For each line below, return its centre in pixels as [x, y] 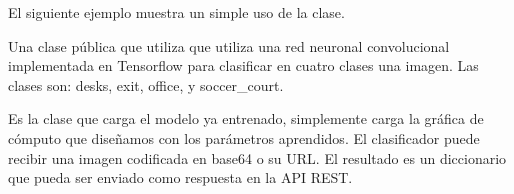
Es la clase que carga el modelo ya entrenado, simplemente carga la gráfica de [246, 118]
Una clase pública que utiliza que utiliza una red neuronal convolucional [229, 45]
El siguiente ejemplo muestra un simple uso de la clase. [176, 12]
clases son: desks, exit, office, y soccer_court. [146, 84]
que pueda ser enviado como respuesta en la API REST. [180, 177]
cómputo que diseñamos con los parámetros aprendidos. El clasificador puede [244, 137]
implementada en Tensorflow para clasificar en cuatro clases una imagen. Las [243, 65]
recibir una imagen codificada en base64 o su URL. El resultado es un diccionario [257, 157]
